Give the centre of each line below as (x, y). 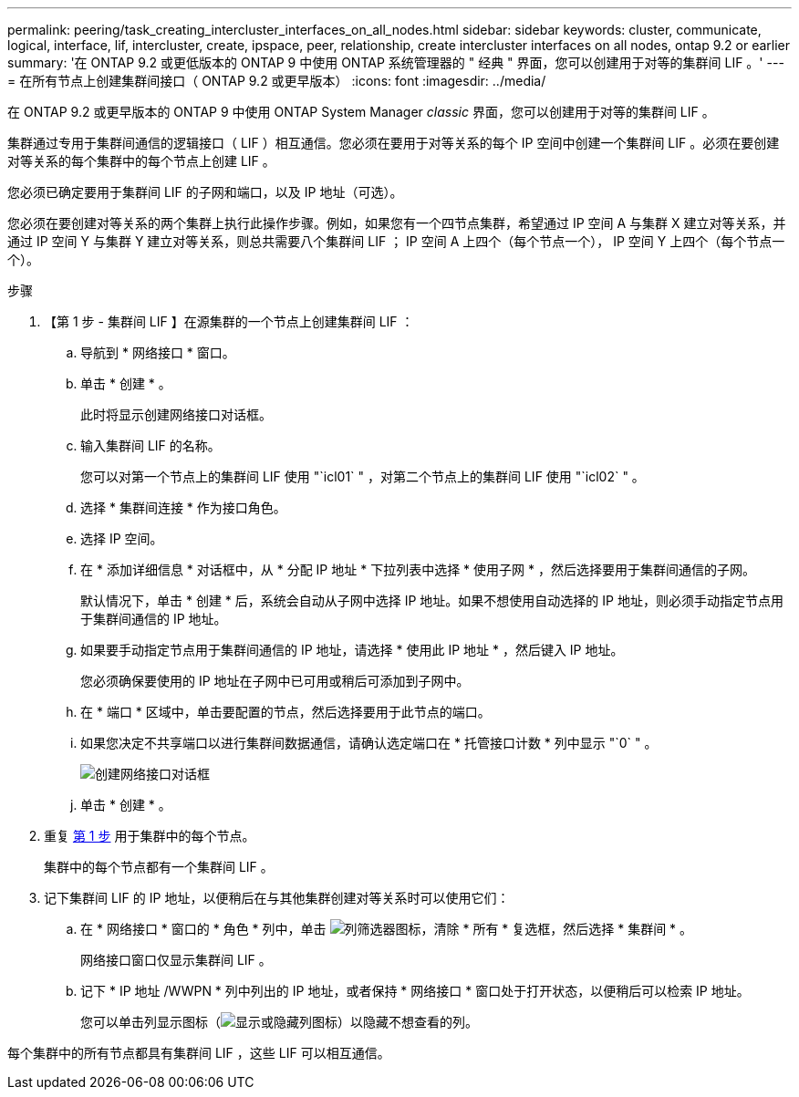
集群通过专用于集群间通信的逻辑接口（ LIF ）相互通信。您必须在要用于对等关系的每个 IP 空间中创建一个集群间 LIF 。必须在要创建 (394, 143)
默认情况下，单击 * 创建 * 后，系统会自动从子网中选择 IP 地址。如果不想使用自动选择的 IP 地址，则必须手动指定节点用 (432, 600)
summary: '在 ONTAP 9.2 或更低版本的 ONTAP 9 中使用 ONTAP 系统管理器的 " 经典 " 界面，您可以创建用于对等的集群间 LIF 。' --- (396, 62)
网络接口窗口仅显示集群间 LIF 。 (176, 960)
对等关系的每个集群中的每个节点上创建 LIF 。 (141, 161)
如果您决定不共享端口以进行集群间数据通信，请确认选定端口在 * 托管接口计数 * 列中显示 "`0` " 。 (369, 743)
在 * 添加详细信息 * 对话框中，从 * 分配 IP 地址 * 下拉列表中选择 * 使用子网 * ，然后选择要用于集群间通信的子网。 (418, 569)
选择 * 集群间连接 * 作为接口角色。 (183, 507)
